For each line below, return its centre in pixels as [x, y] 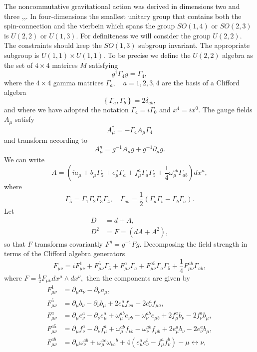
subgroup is [22, 55]
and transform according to [46, 140]
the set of [18, 65]
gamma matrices [78, 82]
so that [15, 243]
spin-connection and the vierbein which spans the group [90, 26]
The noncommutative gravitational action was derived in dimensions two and [122, 6]
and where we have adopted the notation [66, 109]
